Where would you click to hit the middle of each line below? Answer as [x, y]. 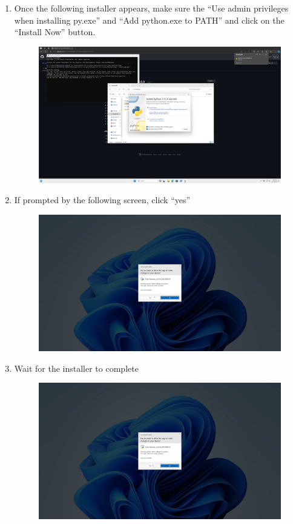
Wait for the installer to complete [76, 368]
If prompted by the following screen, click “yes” [102, 200]
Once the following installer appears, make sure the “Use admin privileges [151, 8]
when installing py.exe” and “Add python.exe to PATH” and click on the [149, 20]
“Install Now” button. [55, 32]
